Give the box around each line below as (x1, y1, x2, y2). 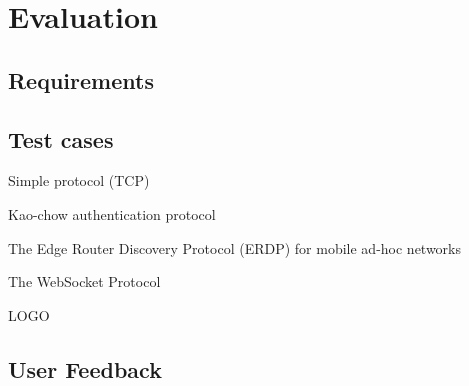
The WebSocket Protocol (8, 271, 161, 292)
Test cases (8, 123, 114, 154)
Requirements (8, 64, 154, 95)
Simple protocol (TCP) (8, 170, 150, 191)
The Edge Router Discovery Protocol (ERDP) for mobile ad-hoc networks (8, 237, 462, 258)
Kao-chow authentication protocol (8, 203, 216, 224)
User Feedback (8, 353, 162, 384)
